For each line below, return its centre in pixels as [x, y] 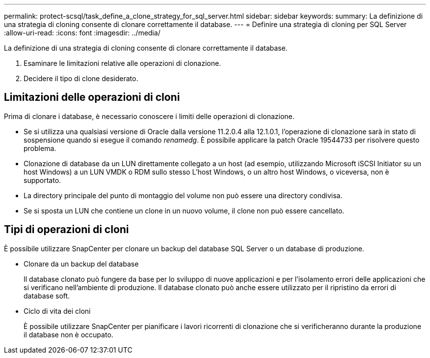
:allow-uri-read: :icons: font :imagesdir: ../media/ [82, 33]
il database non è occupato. [68, 334]
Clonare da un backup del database [81, 264]
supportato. [42, 180]
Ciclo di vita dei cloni [57, 311]
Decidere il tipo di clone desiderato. [81, 78]
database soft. [47, 296]
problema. [40, 148]
